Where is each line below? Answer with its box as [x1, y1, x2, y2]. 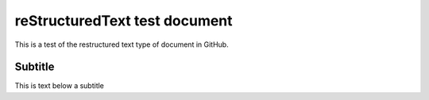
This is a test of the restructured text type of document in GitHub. [14, 40, 230, 49]
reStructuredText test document [14, 12, 234, 29]
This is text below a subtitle [14, 81, 105, 90]
